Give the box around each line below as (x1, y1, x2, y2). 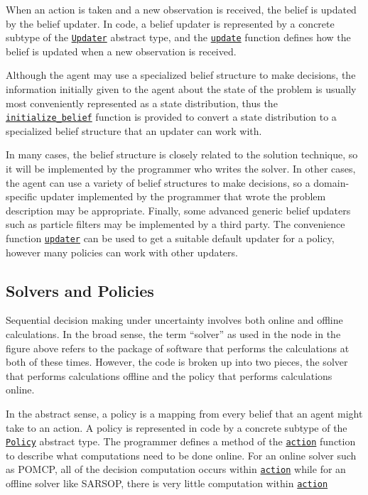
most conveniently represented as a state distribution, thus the (6, 95, 278, 110)
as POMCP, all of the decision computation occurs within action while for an (6, 462, 346, 477)
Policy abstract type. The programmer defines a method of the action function (6, 434, 356, 449)
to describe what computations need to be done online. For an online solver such (6, 447, 357, 462)
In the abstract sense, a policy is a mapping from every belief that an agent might (6, 406, 363, 421)
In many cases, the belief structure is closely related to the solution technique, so (6, 147, 358, 162)
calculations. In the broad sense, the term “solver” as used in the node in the (6, 327, 341, 342)
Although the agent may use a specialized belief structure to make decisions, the (6, 67, 356, 82)
